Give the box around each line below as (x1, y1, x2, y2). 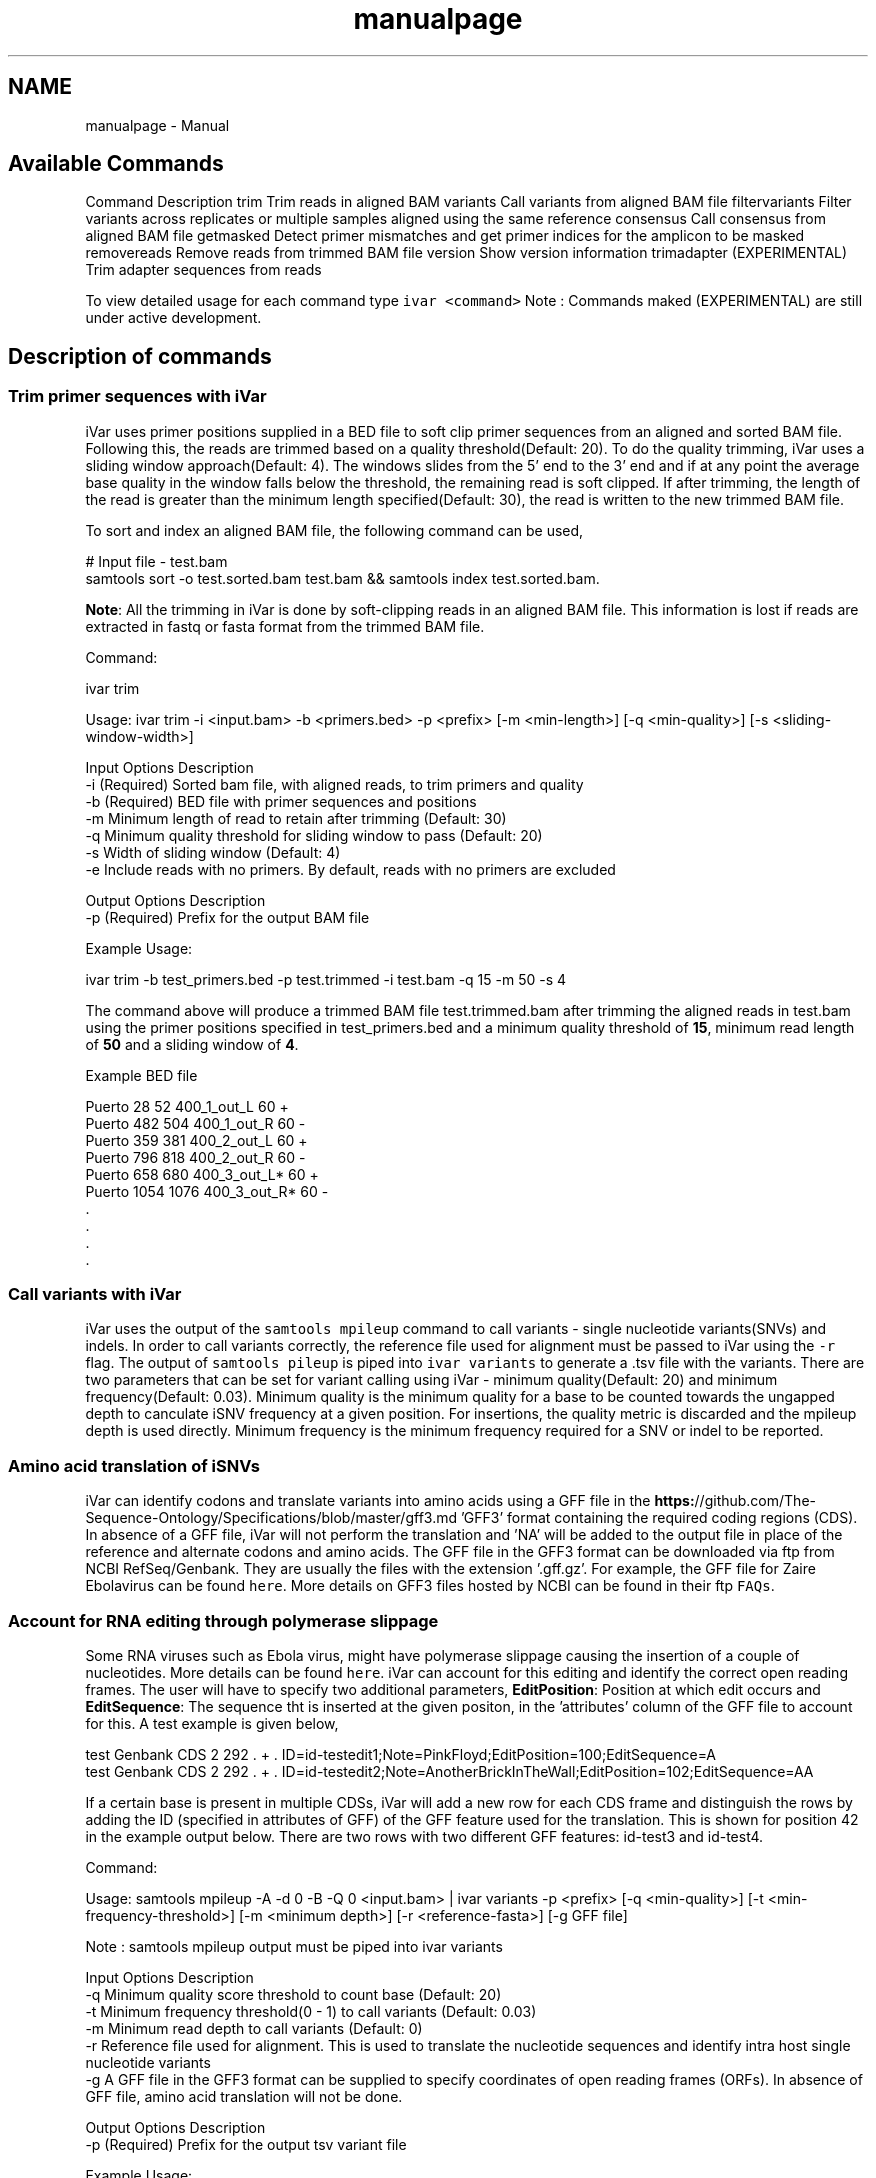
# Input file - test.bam (85, 552, 228, 570)
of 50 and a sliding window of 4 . (85, 1035, 299, 1053)
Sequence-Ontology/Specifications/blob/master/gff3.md (85, 1509, 458, 1527)
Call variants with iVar (8, 1284, 182, 1305)
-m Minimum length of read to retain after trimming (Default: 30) (85, 809, 507, 827)
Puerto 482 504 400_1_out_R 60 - (85, 1114, 306, 1132)
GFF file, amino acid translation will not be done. (85, 2087, 403, 2105)
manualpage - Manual (85, 116, 230, 134)
